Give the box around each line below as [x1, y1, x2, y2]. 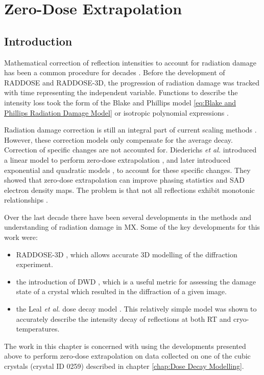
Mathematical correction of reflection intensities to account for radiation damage [4, 57, 256, 68]
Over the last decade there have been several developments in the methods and [4, 211, 252, 222]
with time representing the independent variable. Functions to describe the [4, 87, 238, 98]
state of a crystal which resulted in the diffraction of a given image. [16, 286, 227, 297]
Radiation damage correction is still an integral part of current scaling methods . [4, 124, 257, 135]
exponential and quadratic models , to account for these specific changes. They [4, 164, 251, 175]
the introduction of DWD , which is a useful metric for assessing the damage [16, 276, 256, 286]
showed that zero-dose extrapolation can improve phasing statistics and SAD [4, 174, 245, 185]
